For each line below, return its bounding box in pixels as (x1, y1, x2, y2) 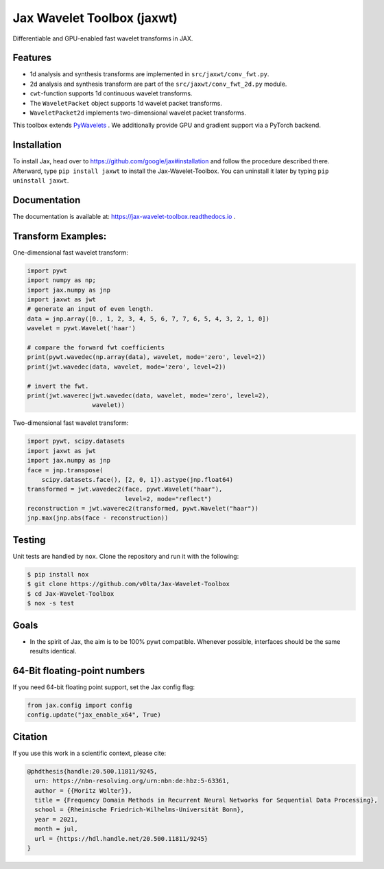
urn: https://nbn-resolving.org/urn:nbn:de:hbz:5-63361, (34, 777, 230, 785)
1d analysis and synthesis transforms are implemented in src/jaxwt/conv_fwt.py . (29, 70, 269, 78)
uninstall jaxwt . (12, 176, 69, 185)
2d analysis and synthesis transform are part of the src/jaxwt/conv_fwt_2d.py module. (29, 80, 287, 88)
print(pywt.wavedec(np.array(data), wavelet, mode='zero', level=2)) (27, 354, 266, 361)
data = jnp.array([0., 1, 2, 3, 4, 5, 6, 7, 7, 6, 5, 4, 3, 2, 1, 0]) (27, 314, 270, 323)
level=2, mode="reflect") (124, 495, 212, 502)
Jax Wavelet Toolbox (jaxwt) (12, 10, 178, 25)
